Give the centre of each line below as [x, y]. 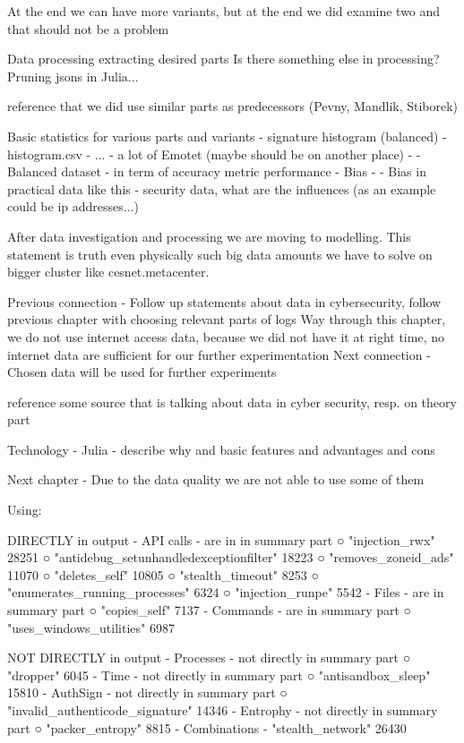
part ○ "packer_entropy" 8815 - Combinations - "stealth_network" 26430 [207, 727]
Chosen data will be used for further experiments [142, 372]
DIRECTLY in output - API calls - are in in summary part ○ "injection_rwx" [221, 539]
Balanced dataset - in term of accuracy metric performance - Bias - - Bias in [217, 171]
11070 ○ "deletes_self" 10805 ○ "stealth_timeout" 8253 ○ [163, 574]
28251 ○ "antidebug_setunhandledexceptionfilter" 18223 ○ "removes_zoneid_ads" [231, 557]
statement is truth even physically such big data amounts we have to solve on [220, 254]
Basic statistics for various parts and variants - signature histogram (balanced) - [227, 136]
